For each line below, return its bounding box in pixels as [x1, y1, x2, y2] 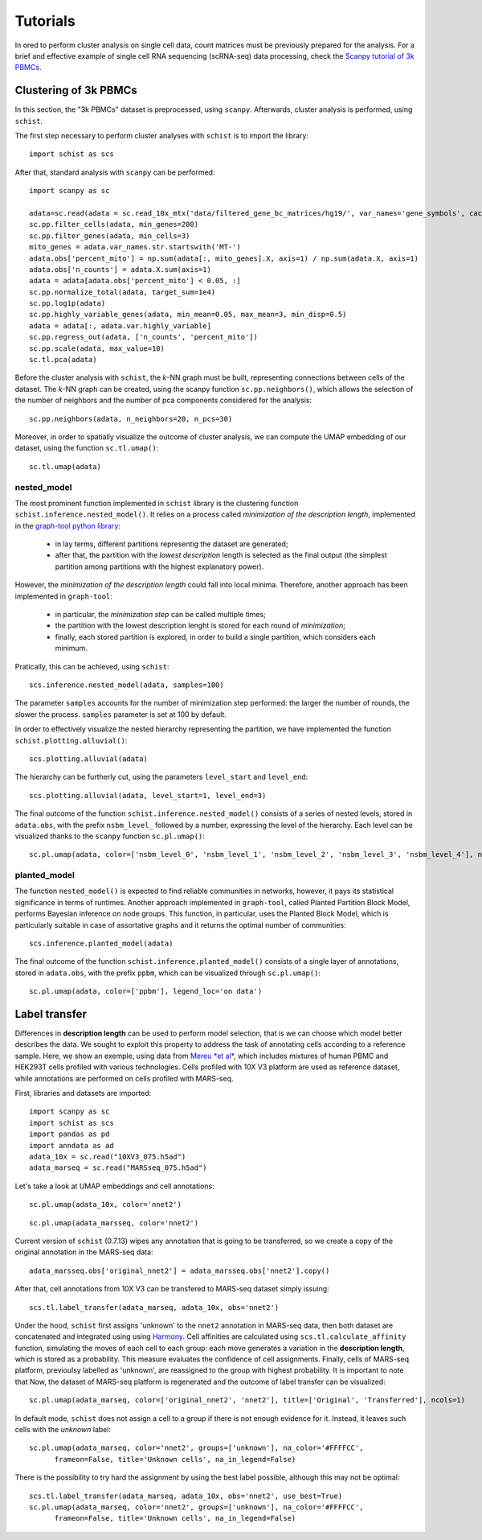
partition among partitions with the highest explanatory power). [55, 562, 264, 571]
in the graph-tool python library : [14, 521, 120, 530]
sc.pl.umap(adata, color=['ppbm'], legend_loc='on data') [29, 986, 263, 996]
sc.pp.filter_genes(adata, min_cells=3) [29, 231, 190, 241]
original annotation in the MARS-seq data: [14, 1247, 153, 1257]
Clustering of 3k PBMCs [14, 84, 137, 97]
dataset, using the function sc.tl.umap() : [14, 443, 159, 453]
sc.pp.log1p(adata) [29, 299, 106, 308]
